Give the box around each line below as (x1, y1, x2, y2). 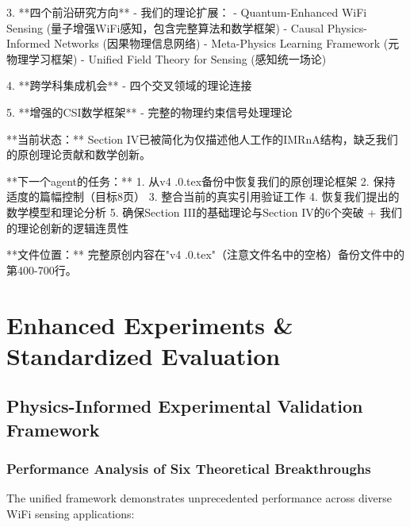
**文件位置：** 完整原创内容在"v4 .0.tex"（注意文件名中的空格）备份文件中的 (6, 246, 405, 263)
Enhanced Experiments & (6, 308, 293, 340)
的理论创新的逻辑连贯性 (6, 219, 128, 236)
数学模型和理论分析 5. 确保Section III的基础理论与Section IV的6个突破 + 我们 (6, 203, 402, 220)
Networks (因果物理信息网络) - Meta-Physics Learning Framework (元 (53, 35, 400, 52)
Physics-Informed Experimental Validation (6, 394, 363, 418)
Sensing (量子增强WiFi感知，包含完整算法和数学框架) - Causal (6, 19, 324, 36)
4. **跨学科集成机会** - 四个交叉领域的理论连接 (6, 77, 252, 94)
